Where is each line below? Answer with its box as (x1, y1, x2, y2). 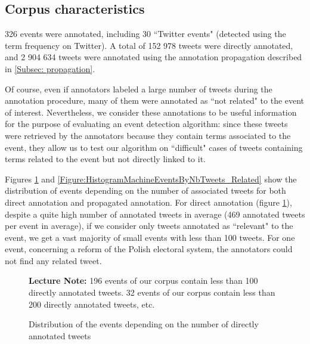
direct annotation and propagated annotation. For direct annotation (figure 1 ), (5, 196, 292, 208)
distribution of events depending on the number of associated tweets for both (5, 184, 286, 197)
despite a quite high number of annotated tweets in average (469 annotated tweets (5, 207, 305, 220)
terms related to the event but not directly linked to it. (5, 153, 206, 165)
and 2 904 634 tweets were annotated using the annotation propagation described (5, 51, 302, 63)
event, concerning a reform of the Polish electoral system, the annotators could (5, 243, 293, 255)
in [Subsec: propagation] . (5, 62, 95, 75)
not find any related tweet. (5, 254, 102, 266)
